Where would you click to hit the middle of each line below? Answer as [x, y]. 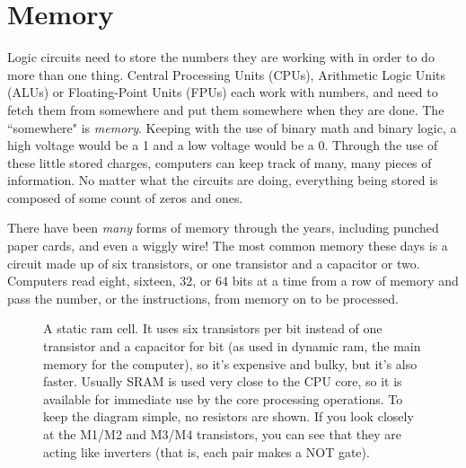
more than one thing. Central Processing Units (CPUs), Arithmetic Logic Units [227, 74]
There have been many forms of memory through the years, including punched [223, 228]
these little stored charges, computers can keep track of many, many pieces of [220, 162]
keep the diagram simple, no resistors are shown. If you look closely [229, 416]
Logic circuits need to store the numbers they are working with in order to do [221, 57]
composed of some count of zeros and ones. [125, 197]
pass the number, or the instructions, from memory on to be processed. [203, 298]
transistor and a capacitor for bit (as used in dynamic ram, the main [232, 346]
